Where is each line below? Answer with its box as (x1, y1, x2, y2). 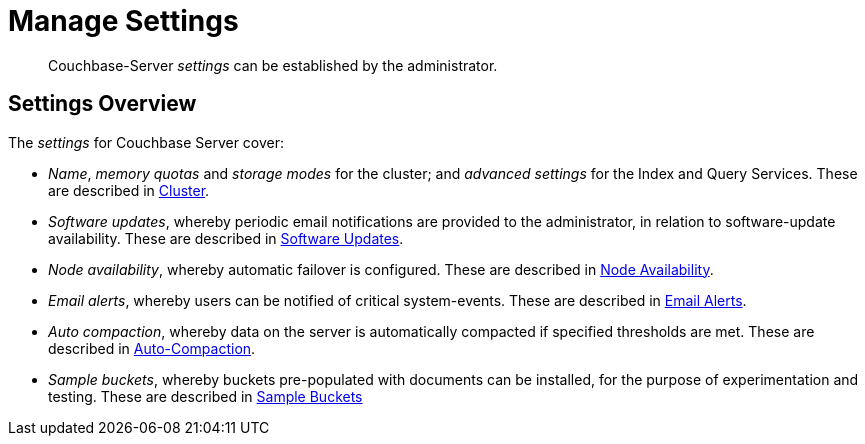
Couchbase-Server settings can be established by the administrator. (48, 56, 498, 74)
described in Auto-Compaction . (48, 339, 256, 357)
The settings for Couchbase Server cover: (8, 133, 285, 151)
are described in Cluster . (48, 181, 210, 199)
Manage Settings (8, 4, 239, 38)
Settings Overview (8, 91, 197, 117)
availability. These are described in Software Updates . (48, 229, 404, 247)
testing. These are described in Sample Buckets (48, 387, 363, 405)
